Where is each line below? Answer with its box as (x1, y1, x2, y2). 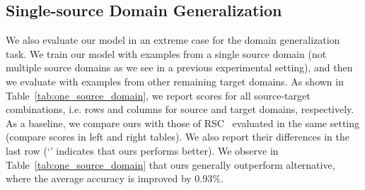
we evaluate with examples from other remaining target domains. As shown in (6, 73, 344, 88)
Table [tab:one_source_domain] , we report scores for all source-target (6, 88, 311, 102)
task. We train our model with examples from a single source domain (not (6, 46, 327, 61)
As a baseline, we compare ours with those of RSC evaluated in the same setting (6, 115, 360, 130)
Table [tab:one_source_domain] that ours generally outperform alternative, (6, 157, 335, 172)
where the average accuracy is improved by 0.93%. (6, 171, 224, 186)
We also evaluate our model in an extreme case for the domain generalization (6, 32, 340, 47)
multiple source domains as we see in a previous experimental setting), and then (6, 60, 353, 75)
